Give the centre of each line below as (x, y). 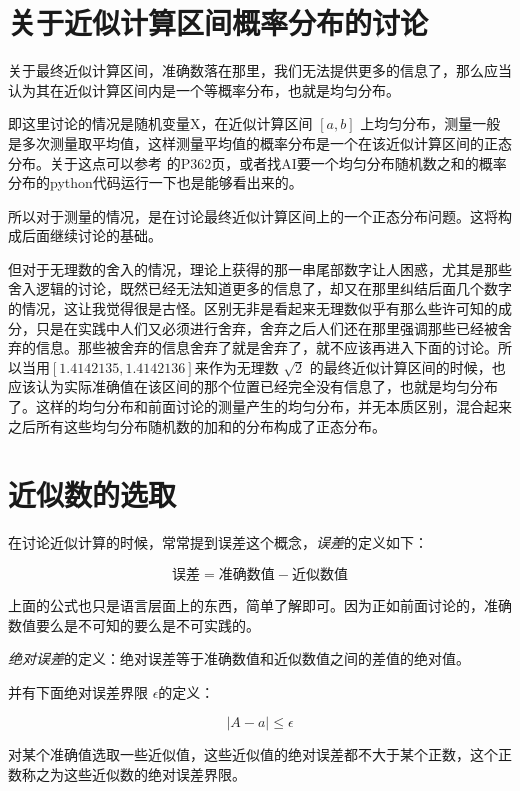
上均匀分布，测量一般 (430, 123)
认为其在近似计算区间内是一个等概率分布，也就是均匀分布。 (204, 89)
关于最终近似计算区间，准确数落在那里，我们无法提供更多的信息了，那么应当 (260, 70)
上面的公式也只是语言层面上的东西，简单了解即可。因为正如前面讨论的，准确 (260, 604)
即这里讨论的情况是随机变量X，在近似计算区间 (160, 123)
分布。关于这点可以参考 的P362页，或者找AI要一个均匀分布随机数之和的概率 (257, 162)
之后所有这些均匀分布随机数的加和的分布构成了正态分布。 (197, 425)
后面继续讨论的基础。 (91, 235)
